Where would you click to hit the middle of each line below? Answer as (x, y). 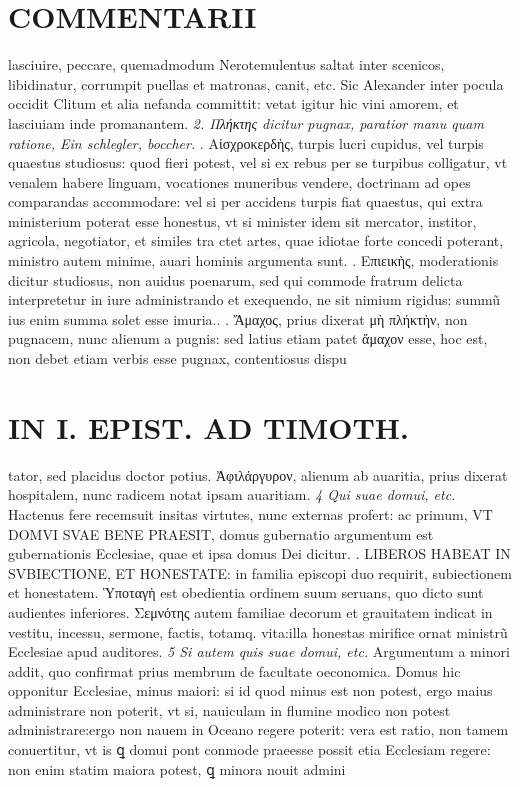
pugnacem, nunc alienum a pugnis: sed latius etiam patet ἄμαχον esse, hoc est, (248, 338)
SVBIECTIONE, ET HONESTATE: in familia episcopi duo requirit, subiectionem (260, 572)
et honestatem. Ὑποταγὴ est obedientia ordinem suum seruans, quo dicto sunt (246, 592)
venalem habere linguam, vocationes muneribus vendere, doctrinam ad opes (239, 181)
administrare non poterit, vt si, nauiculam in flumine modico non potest (229, 709)
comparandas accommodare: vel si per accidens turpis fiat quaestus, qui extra (245, 201)
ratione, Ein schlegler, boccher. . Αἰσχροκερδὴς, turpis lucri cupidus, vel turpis (246, 142)
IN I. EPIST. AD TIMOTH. (208, 426)
